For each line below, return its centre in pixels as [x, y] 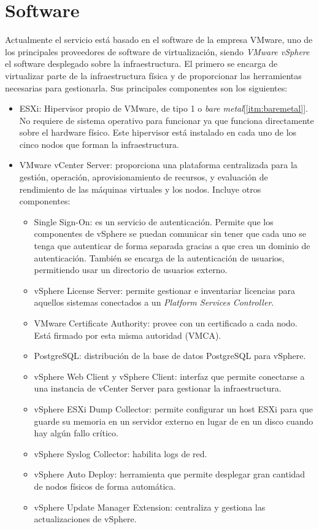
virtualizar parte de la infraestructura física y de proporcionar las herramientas [153, 75]
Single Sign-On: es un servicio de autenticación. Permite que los [154, 221]
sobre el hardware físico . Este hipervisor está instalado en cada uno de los [158, 132]
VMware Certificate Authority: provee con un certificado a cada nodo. [166, 323]
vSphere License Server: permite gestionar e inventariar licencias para [164, 290]
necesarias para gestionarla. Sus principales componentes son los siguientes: [146, 87]
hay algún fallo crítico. [76, 433]
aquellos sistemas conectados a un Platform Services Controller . [154, 302]
